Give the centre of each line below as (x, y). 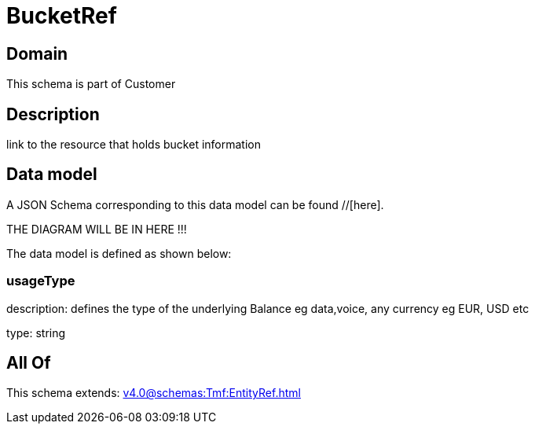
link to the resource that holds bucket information (134, 145)
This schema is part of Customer (91, 84)
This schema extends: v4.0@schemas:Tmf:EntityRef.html (154, 393)
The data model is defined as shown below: (119, 253)
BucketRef (62, 16)
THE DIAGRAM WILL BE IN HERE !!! (97, 229)
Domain (37, 53)
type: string (36, 333)
